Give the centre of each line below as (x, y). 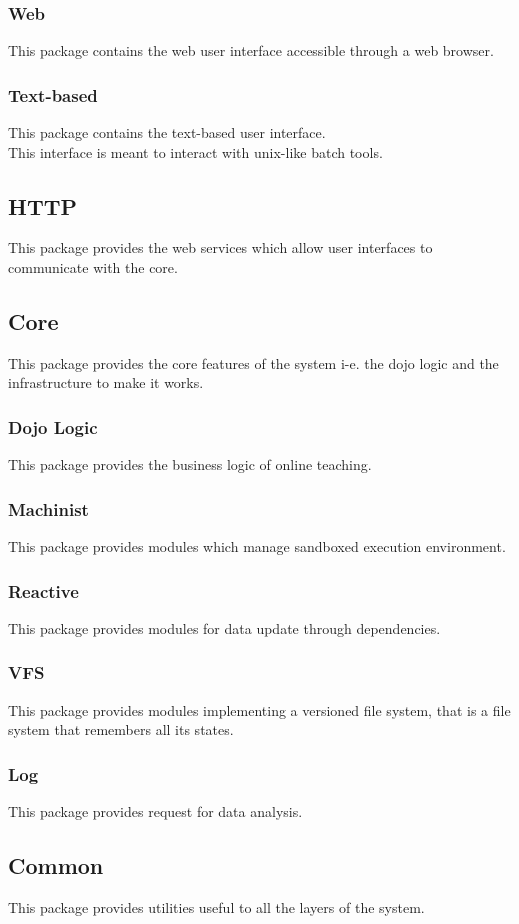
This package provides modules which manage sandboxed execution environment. (257, 546)
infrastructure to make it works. (106, 382)
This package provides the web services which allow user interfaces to (220, 247)
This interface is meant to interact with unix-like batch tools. (195, 151)
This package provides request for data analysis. (155, 811)
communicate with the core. (93, 267)
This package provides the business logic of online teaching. (190, 464)
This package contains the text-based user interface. (167, 132)
